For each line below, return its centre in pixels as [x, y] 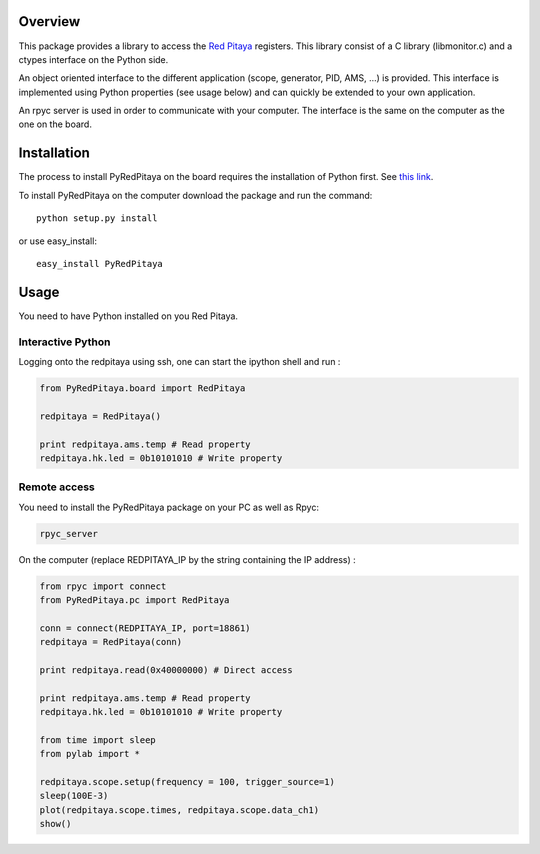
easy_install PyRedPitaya [100, 263]
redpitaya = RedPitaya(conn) [111, 642]
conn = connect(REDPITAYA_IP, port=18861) [145, 628]
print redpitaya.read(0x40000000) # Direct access [166, 669]
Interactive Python [64, 342]
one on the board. [55, 124]
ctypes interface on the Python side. [93, 59]
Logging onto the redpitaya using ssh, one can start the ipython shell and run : [179, 361]
